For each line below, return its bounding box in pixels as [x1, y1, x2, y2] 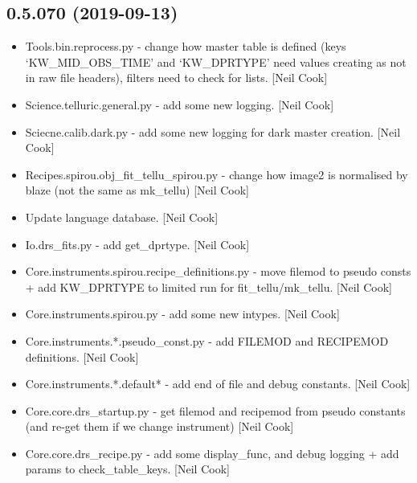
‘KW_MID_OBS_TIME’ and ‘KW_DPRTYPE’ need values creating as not [25, 53, 407, 70]
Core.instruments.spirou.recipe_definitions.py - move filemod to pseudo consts [25, 263, 411, 280]
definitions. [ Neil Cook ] [25, 348, 139, 365]
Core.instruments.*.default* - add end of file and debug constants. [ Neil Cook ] [25, 375, 411, 392]
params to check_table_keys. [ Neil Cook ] [25, 460, 230, 477]
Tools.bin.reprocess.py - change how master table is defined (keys [25, 38, 346, 55]
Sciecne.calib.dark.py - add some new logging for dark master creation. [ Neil [25, 123, 401, 140]
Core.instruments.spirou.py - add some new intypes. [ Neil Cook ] [25, 305, 340, 322]
